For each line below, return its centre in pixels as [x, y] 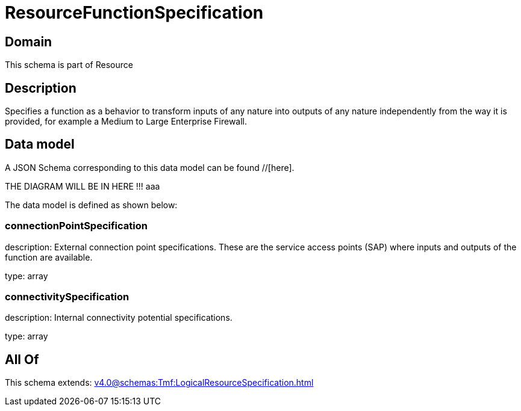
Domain [29, 42]
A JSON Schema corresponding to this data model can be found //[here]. [150, 167]
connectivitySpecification [67, 296]
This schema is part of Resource [69, 65]
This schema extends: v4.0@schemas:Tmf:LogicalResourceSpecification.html [159, 383]
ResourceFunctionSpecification [134, 13]
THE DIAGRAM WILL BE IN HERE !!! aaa [83, 186]
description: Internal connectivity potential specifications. [119, 318]
